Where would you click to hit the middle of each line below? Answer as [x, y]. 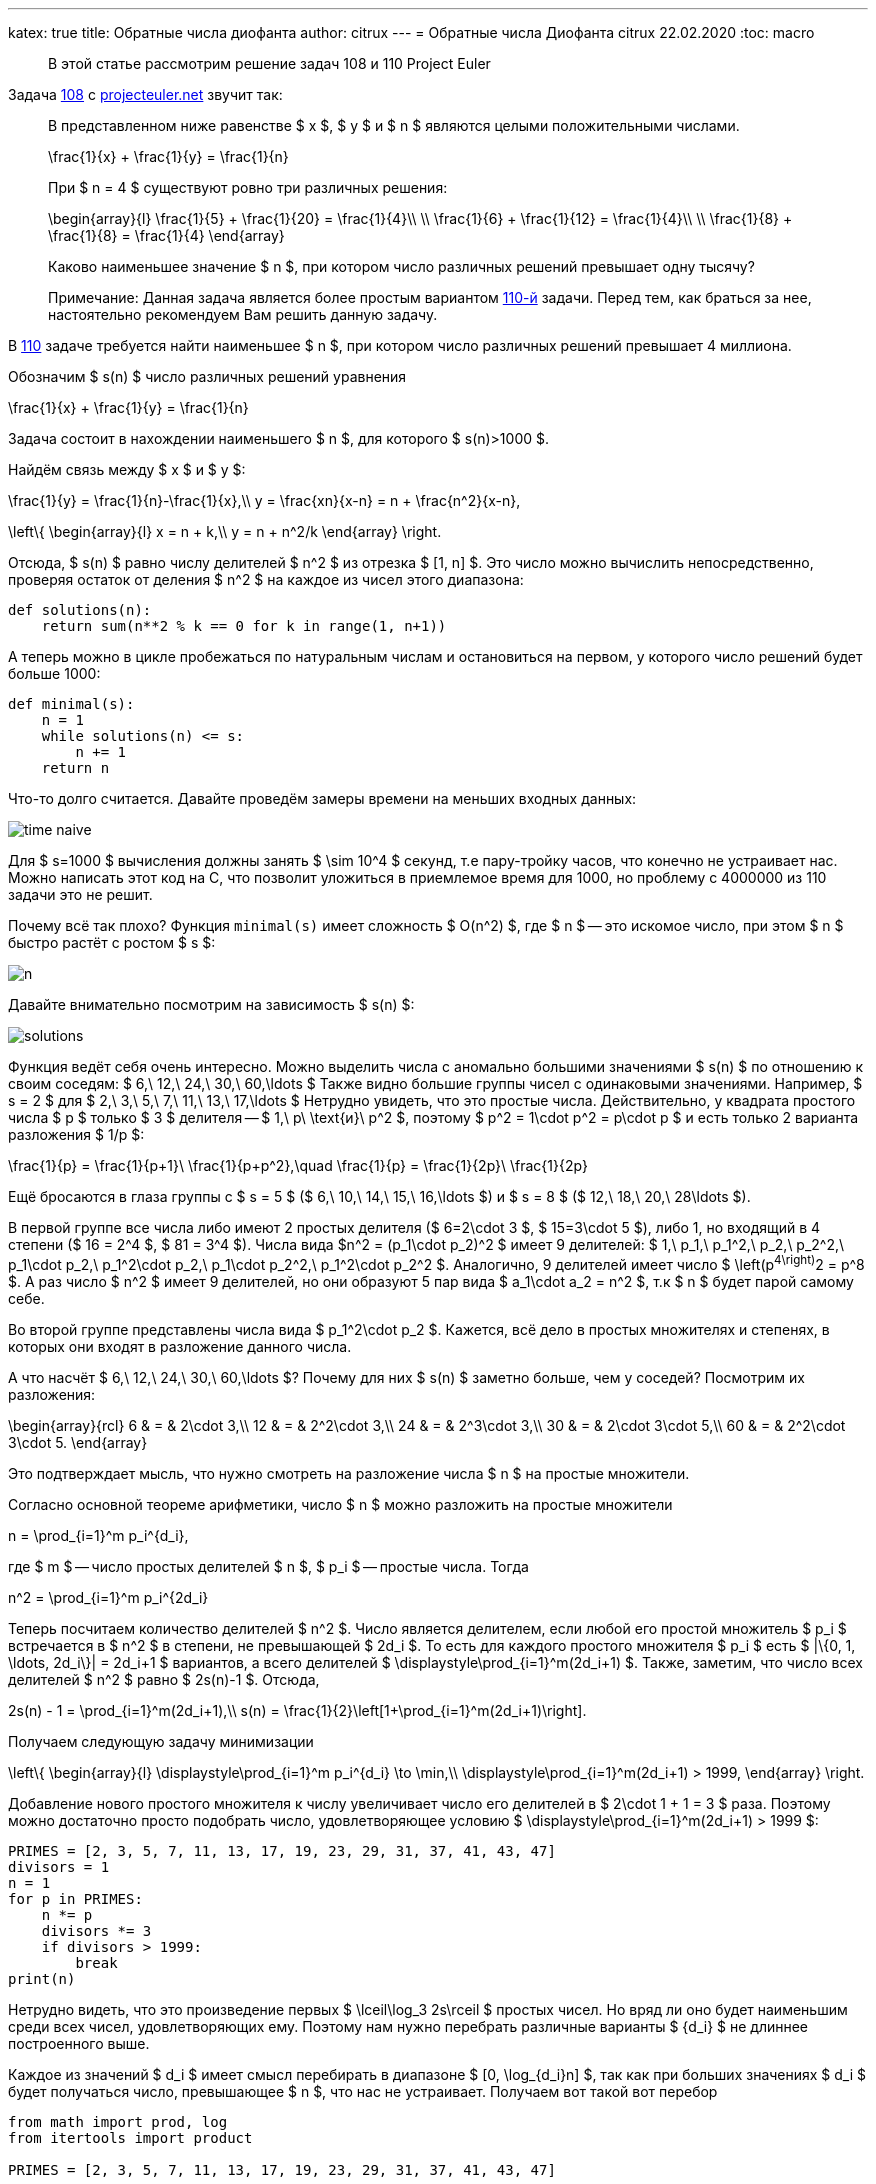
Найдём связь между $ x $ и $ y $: [127, 469]
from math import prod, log [118, 2121]
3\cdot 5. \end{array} [78, 1442]
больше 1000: [54, 673]
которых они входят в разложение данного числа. [180, 1346]
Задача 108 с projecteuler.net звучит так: [145, 94]
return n [75, 768]
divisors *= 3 [96, 1930]
